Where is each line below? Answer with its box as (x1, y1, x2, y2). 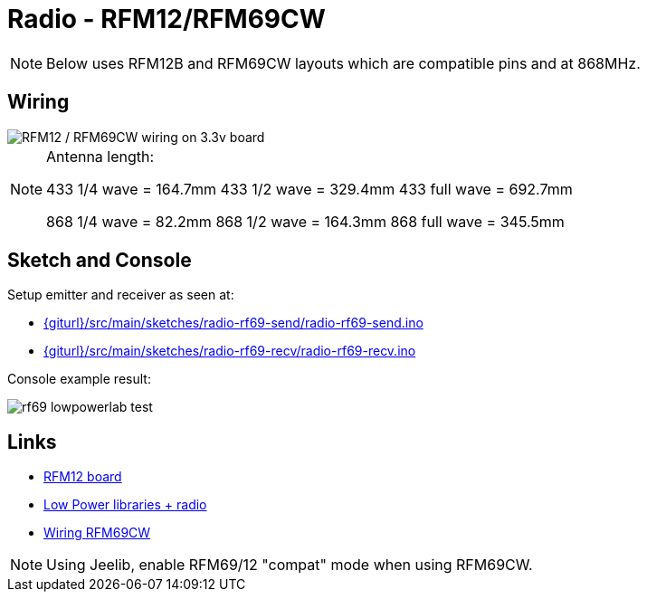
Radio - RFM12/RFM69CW (7, 4, 326, 34)
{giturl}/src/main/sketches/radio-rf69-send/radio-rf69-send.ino (43, 315, 423, 331)
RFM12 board (43, 469, 122, 485)
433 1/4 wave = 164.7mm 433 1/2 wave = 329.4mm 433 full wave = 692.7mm (46, 179, 573, 198)
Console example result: (7, 371, 151, 387)
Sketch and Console (7, 249, 192, 272)
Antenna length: (46, 147, 155, 166)
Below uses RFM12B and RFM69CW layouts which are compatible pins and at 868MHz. (46, 53, 641, 72)
